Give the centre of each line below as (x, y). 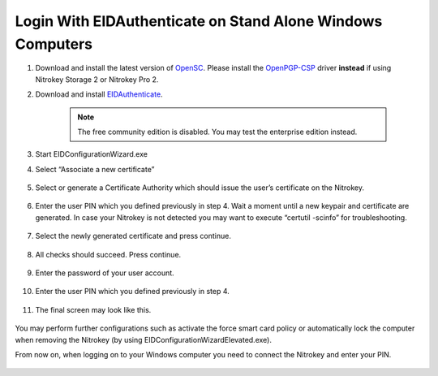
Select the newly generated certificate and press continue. (133, 236)
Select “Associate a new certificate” (95, 169)
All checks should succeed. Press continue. (108, 254)
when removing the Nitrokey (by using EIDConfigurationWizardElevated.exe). (143, 339)
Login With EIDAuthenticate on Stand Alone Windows (199, 21)
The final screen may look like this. (93, 309)
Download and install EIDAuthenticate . (99, 94)
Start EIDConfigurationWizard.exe (91, 154)
